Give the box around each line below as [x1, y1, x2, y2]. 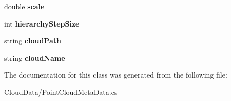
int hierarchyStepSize [4, 18, 80, 29]
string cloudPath [4, 35, 61, 46]
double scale [4, 1, 45, 11]
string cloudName [4, 52, 65, 63]
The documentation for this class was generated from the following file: [4, 69, 227, 80]
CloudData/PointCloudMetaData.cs [4, 86, 118, 97]
